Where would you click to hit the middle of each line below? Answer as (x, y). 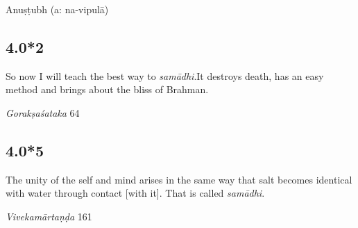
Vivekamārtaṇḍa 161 (49, 216)
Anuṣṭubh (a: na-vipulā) (57, 9)
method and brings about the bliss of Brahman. (107, 89)
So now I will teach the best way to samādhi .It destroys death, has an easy (165, 75)
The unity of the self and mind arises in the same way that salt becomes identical (179, 179)
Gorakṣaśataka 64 (43, 112)
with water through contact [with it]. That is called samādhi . (135, 193)
